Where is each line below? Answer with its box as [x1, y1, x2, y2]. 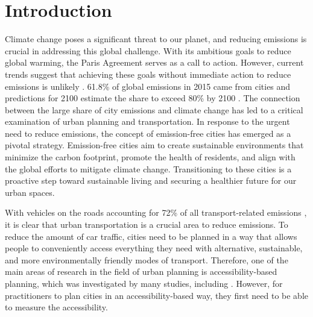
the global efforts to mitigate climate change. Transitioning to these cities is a [5, 162, 292, 175]
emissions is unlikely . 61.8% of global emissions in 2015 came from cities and [5, 80, 291, 92]
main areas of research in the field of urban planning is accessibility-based [5, 265, 277, 278]
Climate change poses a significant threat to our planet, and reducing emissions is [5, 33, 307, 45]
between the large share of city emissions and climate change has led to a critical [5, 103, 303, 116]
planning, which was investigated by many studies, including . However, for [5, 277, 283, 289]
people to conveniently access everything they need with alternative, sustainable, [5, 242, 303, 254]
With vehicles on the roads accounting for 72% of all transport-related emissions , [5, 206, 307, 219]
